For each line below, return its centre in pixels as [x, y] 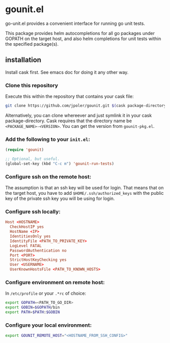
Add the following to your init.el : [48, 139]
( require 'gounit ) [25, 150]
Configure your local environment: [49, 325]
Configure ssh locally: [33, 212]
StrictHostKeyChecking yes [38, 260]
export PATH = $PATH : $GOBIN [32, 312]
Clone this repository [32, 85]
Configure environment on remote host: [55, 282]
